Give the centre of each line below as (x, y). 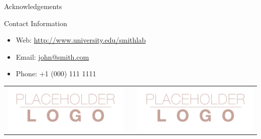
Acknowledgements (33, 6)
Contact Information (36, 23)
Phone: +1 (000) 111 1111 (56, 74)
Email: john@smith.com (52, 56)
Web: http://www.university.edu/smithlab (81, 40)
